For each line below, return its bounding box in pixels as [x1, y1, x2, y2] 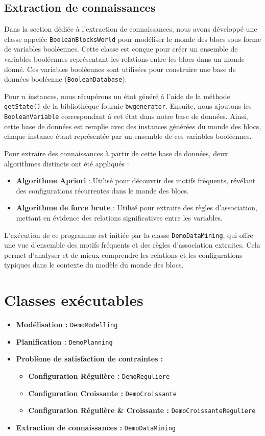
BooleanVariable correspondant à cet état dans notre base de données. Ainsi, [4, 111, 248, 122]
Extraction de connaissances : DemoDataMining [16, 422, 176, 432]
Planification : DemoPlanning [16, 336, 113, 347]
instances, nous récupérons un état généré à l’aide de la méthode [28, 90, 230, 101]
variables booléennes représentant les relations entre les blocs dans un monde [4, 54, 245, 64]
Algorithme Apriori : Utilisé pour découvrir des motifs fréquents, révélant [16, 175, 256, 186]
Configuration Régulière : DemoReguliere [28, 371, 170, 381]
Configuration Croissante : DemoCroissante [28, 387, 177, 398]
